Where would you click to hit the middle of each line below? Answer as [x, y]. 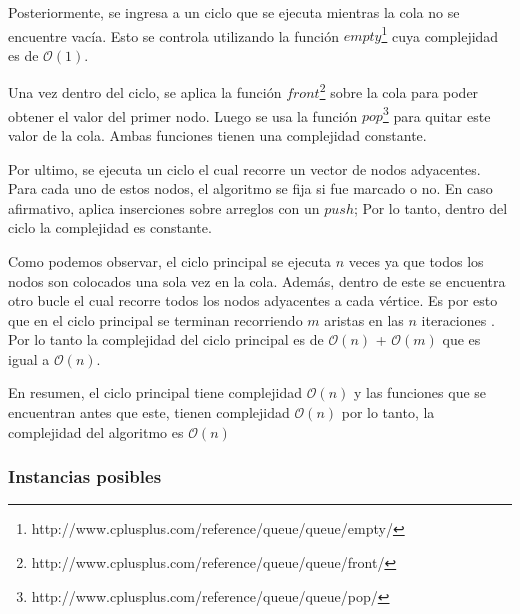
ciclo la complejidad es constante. [110, 227]
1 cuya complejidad [440, 34]
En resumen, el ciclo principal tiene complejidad [155, 392]
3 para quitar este [436, 114]
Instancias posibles [85, 476]
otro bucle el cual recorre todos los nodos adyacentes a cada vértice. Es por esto [253, 300]
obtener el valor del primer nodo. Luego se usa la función [183, 115]
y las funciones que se [420, 392]
